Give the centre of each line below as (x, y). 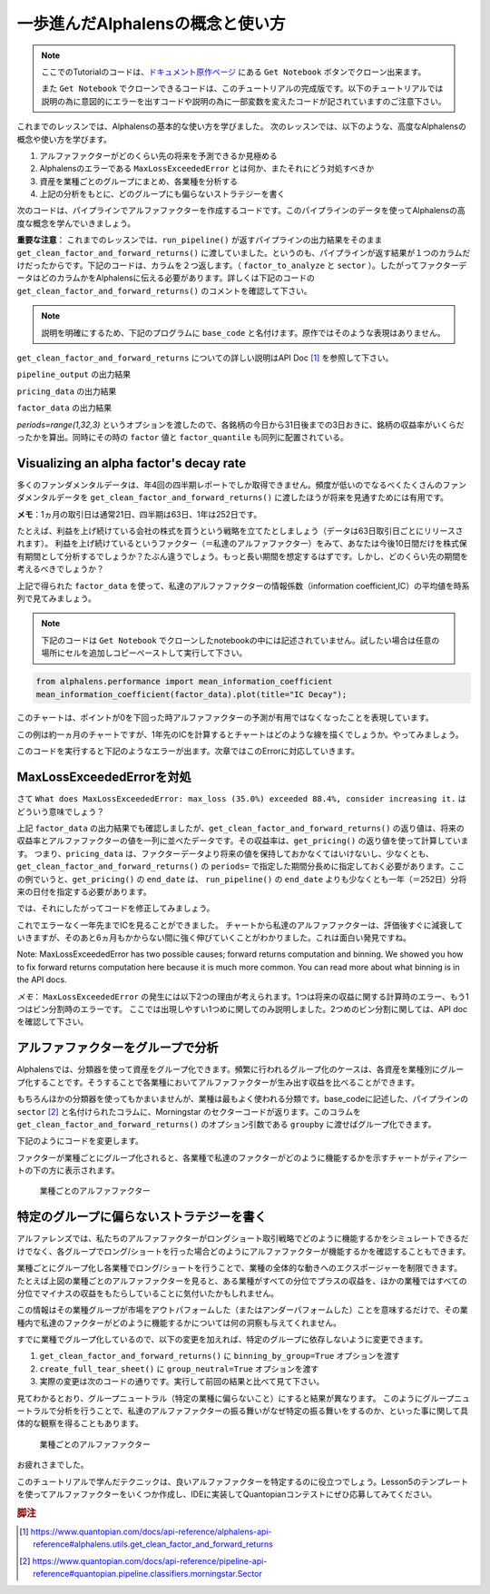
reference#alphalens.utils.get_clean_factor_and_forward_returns (153, 1544)
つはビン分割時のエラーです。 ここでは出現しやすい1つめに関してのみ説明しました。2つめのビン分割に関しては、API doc (242, 1009)
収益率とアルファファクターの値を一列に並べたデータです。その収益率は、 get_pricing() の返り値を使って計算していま (243, 841)
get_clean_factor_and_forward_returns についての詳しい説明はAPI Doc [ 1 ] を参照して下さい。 (205, 358)
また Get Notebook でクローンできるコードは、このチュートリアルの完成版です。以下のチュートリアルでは (242, 89)
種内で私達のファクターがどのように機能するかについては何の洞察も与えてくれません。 (179, 1323)
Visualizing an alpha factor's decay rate (132, 463)
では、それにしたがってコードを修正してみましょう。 (116, 909)
